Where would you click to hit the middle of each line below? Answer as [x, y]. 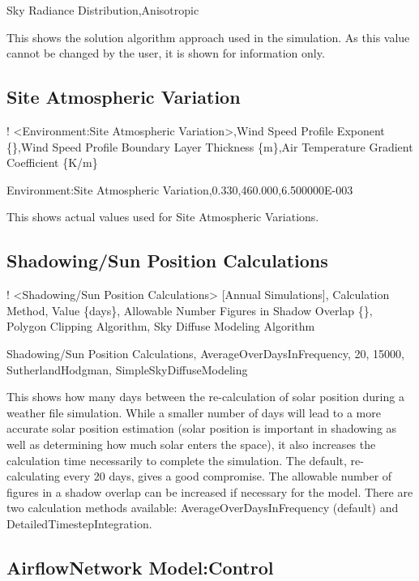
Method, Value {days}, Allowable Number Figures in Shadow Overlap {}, [190, 310]
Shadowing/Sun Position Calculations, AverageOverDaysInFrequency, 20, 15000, [205, 353]
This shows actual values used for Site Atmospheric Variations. [163, 217]
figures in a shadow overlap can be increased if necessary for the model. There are [210, 491]
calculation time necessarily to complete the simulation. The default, [177, 460]
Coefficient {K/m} [52, 162]
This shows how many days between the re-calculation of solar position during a [205, 397]
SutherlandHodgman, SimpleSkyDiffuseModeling [127, 369]
